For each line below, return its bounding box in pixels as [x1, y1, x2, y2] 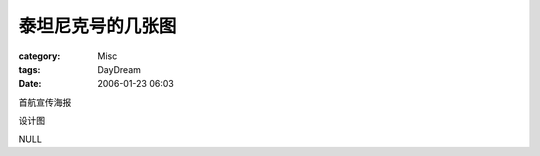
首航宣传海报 [18, 96, 72, 108]
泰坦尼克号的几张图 [18, 15, 177, 37]
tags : [18, 63, 41, 75]
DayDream [97, 63, 142, 75]
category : [18, 50, 61, 62]
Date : [18, 78, 42, 90]
